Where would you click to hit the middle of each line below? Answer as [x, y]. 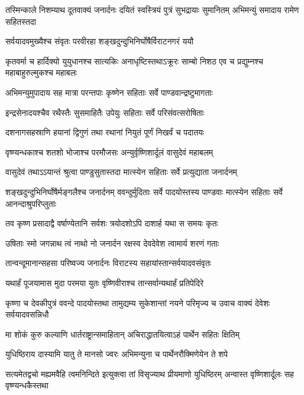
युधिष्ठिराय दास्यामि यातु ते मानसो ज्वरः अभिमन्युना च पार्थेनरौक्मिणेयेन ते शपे [117, 354]
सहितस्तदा [21, 21]
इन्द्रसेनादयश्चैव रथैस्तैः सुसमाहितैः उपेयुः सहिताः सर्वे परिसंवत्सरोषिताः [105, 112]
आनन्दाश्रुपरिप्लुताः [31, 203]
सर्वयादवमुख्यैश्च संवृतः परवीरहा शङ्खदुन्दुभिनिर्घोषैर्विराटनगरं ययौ [100, 41]
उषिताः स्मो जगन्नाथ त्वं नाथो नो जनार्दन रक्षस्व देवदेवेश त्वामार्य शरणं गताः [112, 243]
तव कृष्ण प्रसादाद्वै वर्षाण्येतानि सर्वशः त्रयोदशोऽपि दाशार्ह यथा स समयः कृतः [112, 223]
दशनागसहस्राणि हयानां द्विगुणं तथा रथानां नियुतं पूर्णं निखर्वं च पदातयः [105, 132]
